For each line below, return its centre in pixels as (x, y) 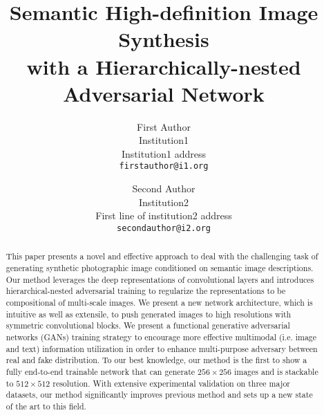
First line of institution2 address (164, 215)
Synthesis (164, 39)
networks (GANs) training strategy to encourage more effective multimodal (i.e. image (161, 336)
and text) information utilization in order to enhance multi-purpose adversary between (162, 348)
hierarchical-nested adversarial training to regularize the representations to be (146, 291)
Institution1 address (163, 153)
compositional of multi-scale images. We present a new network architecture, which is (159, 302)
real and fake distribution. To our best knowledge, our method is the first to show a (156, 360)
